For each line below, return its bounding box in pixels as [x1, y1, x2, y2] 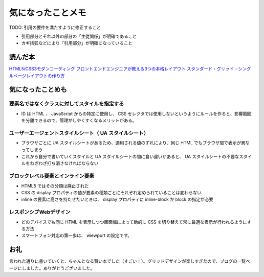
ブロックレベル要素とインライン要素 [9, 173, 95, 180]
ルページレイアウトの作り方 [9, 72, 65, 78]
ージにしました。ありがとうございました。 [9, 265, 95, 271]
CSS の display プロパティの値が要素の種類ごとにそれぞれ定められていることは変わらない [21, 190, 202, 196]
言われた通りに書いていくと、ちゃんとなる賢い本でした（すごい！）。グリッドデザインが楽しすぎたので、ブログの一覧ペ [9, 258, 250, 264]
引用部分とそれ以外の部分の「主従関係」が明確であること [21, 33, 137, 39]
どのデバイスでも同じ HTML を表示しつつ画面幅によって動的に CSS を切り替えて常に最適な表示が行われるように [21, 219, 247, 225]
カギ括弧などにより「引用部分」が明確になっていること [21, 40, 133, 46]
